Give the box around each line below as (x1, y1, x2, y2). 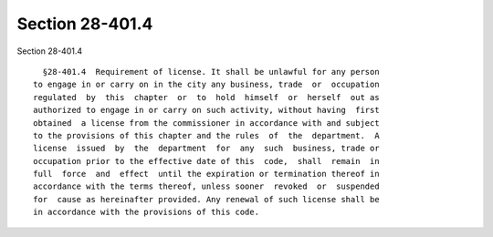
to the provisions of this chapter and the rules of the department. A (33, 130, 380, 140)
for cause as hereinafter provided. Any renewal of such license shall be (33, 194, 380, 204)
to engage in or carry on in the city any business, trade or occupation (33, 79, 380, 90)
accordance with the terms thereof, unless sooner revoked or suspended (33, 181, 380, 191)
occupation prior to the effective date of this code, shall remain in (33, 156, 380, 166)
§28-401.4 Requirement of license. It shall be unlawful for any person (42, 67, 380, 77)
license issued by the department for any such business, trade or (33, 143, 380, 154)
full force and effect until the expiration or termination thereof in (33, 169, 380, 180)
